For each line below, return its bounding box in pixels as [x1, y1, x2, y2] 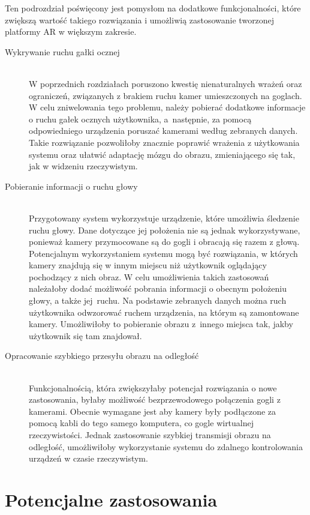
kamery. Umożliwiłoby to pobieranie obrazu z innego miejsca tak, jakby [29, 318, 293, 330]
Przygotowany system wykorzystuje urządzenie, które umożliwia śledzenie [29, 211, 299, 224]
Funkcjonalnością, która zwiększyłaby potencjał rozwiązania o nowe [29, 381, 277, 394]
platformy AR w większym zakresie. [5, 25, 137, 38]
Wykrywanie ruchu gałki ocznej [5, 45, 120, 58]
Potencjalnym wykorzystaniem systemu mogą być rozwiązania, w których [29, 247, 298, 259]
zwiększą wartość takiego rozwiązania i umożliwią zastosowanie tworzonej [5, 13, 275, 26]
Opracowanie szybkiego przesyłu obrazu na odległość [5, 349, 199, 362]
